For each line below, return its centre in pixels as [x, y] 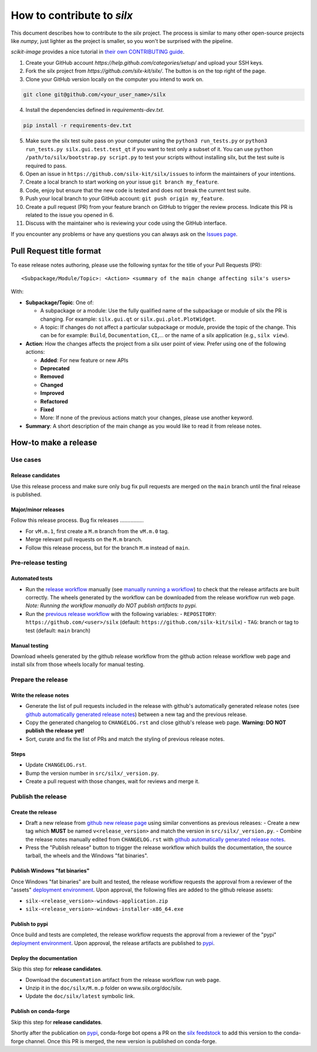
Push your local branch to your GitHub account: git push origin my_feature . [125, 199]
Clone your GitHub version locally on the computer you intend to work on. [114, 79]
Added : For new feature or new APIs [84, 360]
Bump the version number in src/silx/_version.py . [92, 773]
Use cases [26, 460]
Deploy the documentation [44, 958]
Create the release [34, 812]
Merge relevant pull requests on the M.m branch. [84, 540]
